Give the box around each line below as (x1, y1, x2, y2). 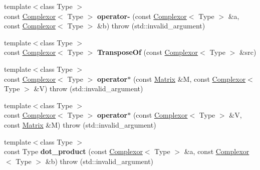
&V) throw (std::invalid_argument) (34, 83, 143, 94)
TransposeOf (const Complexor (97, 47, 198, 57)
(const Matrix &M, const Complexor (133, 73, 246, 84)
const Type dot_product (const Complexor (4, 146, 143, 157)
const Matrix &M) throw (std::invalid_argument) (4, 119, 156, 130)
